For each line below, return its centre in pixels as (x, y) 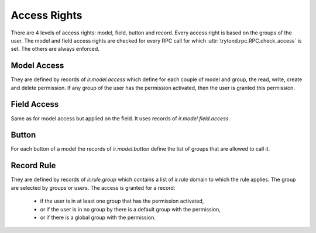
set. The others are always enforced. (55, 49)
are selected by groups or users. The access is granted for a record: (93, 187)
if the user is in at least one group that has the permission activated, (122, 201)
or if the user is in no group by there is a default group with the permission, (130, 209)
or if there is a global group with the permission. (98, 217)
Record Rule (33, 166)
